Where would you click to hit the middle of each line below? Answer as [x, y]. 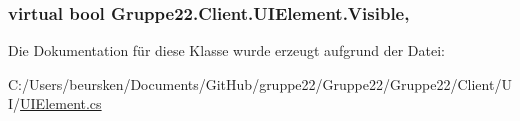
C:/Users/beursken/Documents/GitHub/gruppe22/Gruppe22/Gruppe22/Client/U [260, 83]
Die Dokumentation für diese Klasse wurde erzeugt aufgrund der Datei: [226, 50]
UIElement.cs [61, 103]
